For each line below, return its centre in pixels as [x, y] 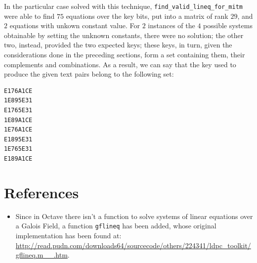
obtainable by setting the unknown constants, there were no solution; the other [124, 35]
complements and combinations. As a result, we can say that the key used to [120, 64]
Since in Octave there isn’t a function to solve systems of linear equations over [134, 216]
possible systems [228, 25]
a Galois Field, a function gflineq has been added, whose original [116, 226]
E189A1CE [18, 158]
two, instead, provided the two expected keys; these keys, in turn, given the [118, 45]
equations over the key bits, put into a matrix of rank [147, 16]
